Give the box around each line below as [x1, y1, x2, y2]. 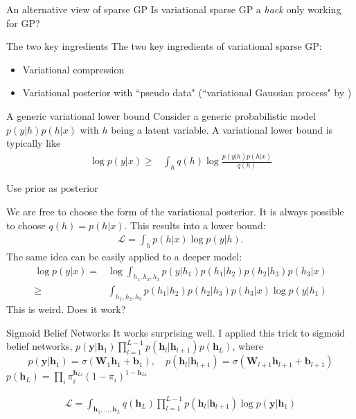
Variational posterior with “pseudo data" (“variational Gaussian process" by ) [22, 85, 352, 100]
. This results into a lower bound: [124, 217, 266, 232]
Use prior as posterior [6, 181, 98, 195]
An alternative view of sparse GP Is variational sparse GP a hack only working [6, 2, 341, 16]
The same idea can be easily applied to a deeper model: [6, 249, 242, 264]
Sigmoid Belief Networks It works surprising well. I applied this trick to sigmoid [6, 325, 345, 339]
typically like [6, 136, 61, 150]
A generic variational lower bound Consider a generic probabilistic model [6, 108, 316, 123]
